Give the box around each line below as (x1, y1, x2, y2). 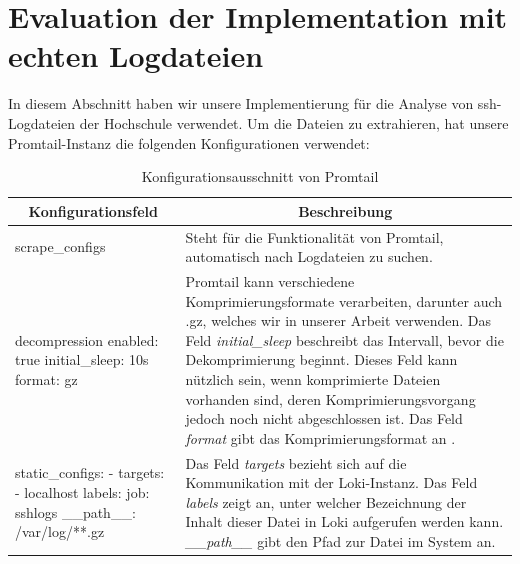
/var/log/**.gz (15, 521, 105, 542)
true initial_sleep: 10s (15, 349, 149, 370)
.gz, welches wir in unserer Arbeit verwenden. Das (185, 310, 491, 331)
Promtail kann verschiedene (185, 270, 355, 291)
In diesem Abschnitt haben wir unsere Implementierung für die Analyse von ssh (8, 93, 497, 114)
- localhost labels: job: (15, 481, 150, 502)
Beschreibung (298, 200, 393, 221)
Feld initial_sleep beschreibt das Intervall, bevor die (185, 329, 504, 350)
